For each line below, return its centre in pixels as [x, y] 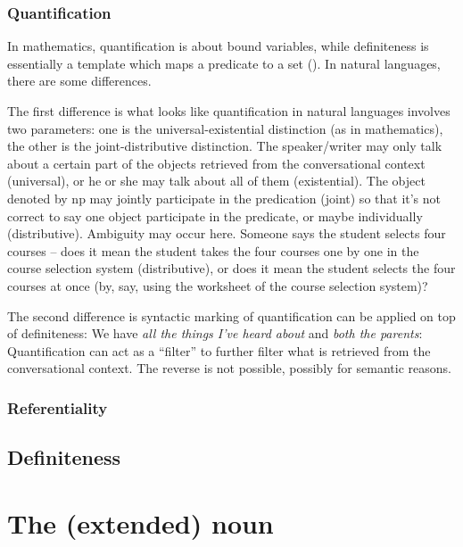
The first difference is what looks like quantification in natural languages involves [229, 111]
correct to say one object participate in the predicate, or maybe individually [215, 215]
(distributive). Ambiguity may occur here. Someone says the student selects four [227, 233]
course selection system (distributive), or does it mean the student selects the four [231, 268]
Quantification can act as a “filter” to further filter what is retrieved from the [219, 350]
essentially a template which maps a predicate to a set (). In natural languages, [224, 63]
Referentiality [58, 407]
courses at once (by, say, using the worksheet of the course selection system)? [218, 285]
